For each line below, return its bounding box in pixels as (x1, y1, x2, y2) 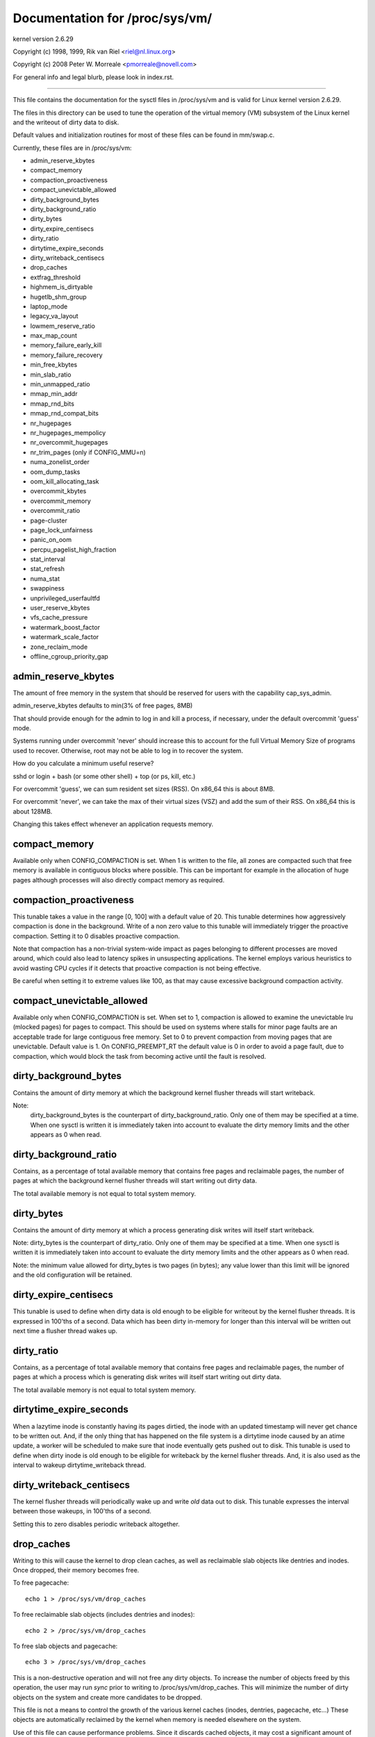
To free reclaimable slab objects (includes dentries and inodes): (12, 1611, 195, 1619)
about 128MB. (12, 807, 53, 816)
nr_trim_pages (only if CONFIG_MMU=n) (30, 448, 146, 456)
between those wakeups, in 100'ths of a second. (12, 1507, 152, 1515)
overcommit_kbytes (30, 487, 87, 495)
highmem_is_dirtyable (30, 283, 93, 291)
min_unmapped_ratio (30, 380, 90, 388)
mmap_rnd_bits (30, 400, 74, 408)
